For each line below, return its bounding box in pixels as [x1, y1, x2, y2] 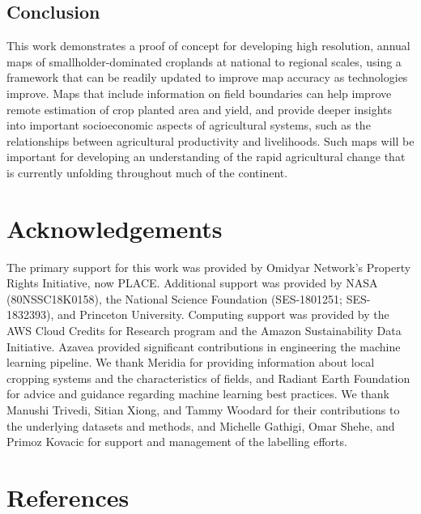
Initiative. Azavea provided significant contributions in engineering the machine [6, 338, 401, 355]
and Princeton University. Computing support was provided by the [57, 306, 389, 323]
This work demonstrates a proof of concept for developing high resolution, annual [6, 37, 410, 54]
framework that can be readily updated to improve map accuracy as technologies [6, 69, 408, 86]
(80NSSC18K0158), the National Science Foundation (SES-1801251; [6, 290, 343, 307]
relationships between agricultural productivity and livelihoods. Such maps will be [6, 132, 415, 149]
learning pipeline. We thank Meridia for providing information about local [6, 354, 375, 371]
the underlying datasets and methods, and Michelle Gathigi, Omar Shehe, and [6, 417, 395, 434]
